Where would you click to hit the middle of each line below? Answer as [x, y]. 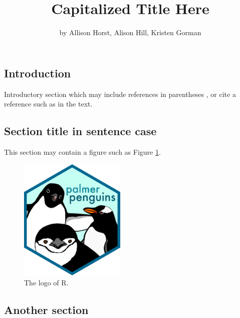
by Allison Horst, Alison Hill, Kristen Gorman [130, 32]
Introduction [38, 73]
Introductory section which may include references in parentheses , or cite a [120, 94]
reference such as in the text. [48, 104]
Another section [46, 309]
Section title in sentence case [80, 131]
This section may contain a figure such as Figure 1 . [82, 151]
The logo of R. [46, 282]
